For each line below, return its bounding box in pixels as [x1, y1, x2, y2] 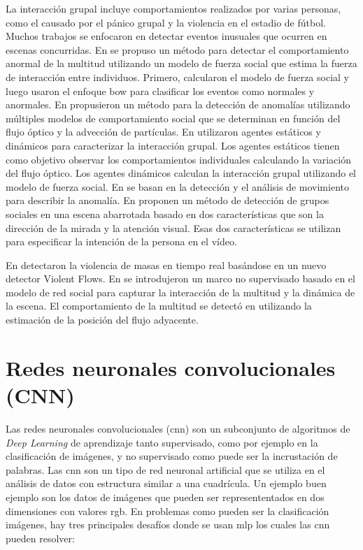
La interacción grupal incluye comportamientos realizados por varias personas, [6, 1, 341, 15]
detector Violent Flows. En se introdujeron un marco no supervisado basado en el [6, 271, 355, 286]
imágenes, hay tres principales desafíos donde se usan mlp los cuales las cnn [6, 517, 330, 532]
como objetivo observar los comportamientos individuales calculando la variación [6, 152, 351, 166]
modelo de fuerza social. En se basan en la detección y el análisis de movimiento [6, 179, 349, 194]
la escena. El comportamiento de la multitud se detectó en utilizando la [6, 298, 312, 313]
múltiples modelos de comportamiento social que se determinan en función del [6, 110, 341, 125]
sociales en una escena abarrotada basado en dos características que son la [6, 206, 324, 221]
